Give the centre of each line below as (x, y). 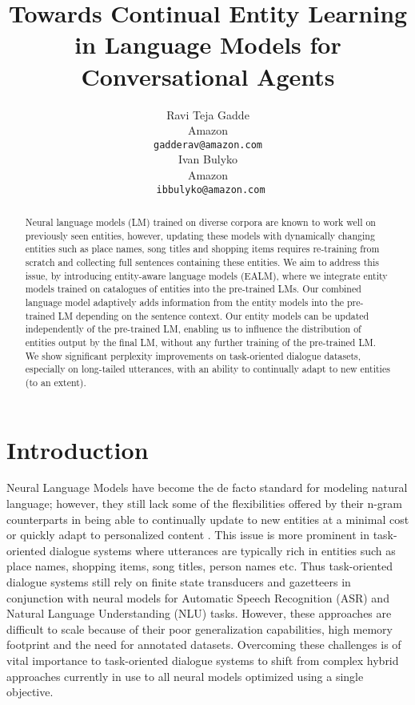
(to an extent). (56, 382)
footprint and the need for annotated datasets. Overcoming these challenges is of (204, 645)
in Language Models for (208, 44)
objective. (30, 692)
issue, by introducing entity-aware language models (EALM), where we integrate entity (206, 275)
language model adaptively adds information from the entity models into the (185, 302)
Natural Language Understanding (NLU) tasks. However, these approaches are (199, 613)
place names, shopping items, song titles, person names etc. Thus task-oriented (200, 566)
